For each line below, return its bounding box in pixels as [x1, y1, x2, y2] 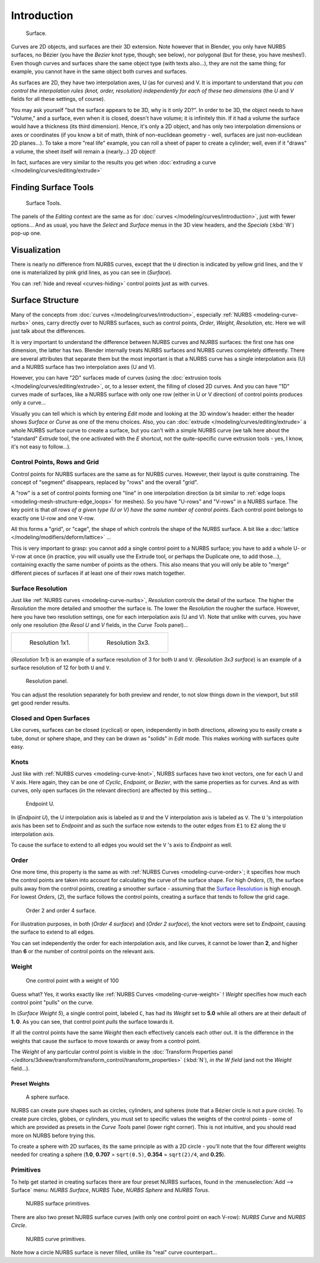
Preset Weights [11, 1080, 50, 1087]
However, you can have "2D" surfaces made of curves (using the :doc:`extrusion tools [11, 374, 222, 381]
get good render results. [11, 699, 71, 707]
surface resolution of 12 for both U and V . [11, 664, 111, 671]
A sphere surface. [25, 1093, 70, 1100]
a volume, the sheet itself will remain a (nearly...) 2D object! [11, 148, 156, 155]
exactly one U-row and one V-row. [11, 514, 95, 521]
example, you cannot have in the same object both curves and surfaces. [11, 68, 188, 75]
